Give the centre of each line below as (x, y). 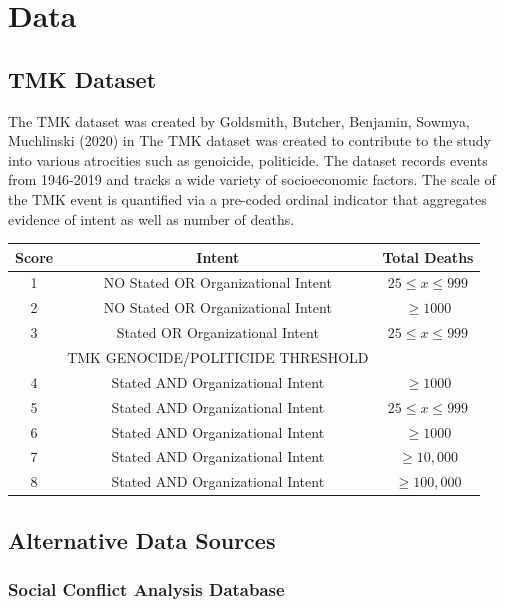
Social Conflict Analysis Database (146, 589)
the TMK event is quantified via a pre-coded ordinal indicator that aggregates (247, 198)
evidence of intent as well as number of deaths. (151, 218)
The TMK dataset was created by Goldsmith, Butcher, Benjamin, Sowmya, (239, 120)
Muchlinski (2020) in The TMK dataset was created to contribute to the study (249, 140)
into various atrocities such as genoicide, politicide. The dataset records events (248, 159)
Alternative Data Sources (142, 539)
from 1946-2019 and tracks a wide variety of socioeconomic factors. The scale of (252, 179)
